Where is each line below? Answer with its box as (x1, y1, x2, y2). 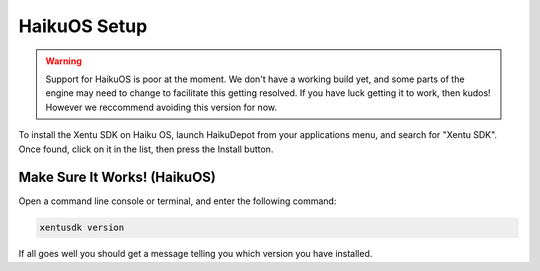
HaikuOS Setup (18, 15, 148, 37)
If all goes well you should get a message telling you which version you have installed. (18, 248, 373, 260)
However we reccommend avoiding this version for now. (45, 101, 277, 113)
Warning (45, 55, 82, 67)
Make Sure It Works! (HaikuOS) (18, 169, 217, 186)
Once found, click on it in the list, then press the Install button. (18, 143, 274, 155)
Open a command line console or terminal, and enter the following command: (18, 195, 337, 207)
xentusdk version (39, 222, 125, 234)
